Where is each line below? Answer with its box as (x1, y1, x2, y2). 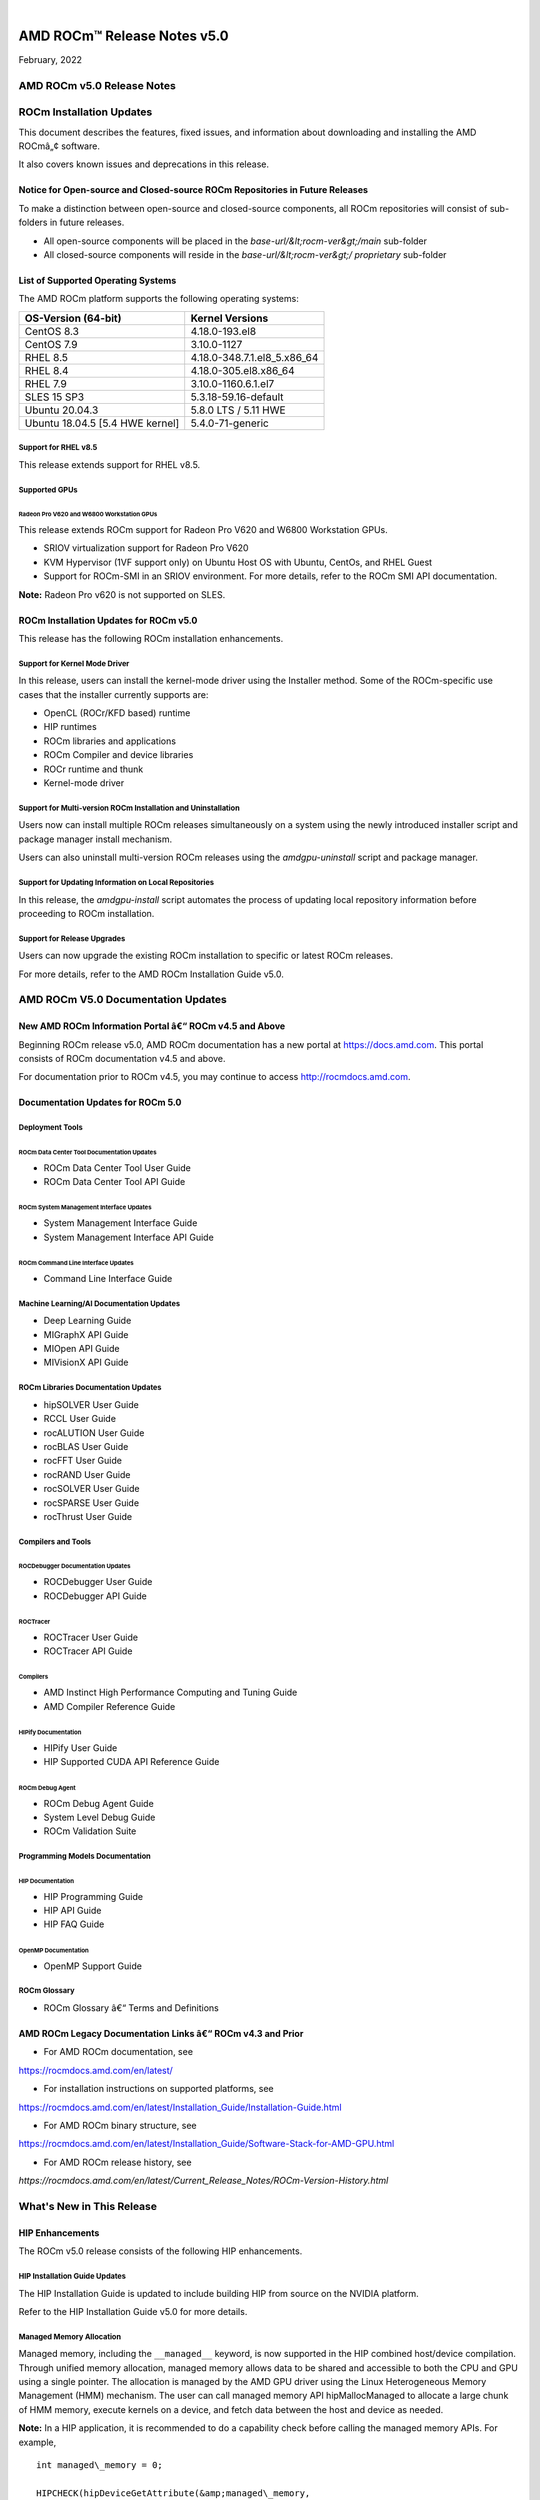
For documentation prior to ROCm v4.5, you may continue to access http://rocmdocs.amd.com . (18, 1071, 411, 1083)
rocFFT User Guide (43, 1455, 122, 1467)
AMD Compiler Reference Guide (43, 1700, 176, 1712)
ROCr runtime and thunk (43, 763, 144, 775)
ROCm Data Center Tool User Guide (43, 1161, 192, 1174)
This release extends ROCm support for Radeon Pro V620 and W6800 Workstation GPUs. (18, 523, 389, 535)
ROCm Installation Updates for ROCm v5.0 (18, 614, 198, 626)
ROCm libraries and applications (43, 735, 177, 747)
